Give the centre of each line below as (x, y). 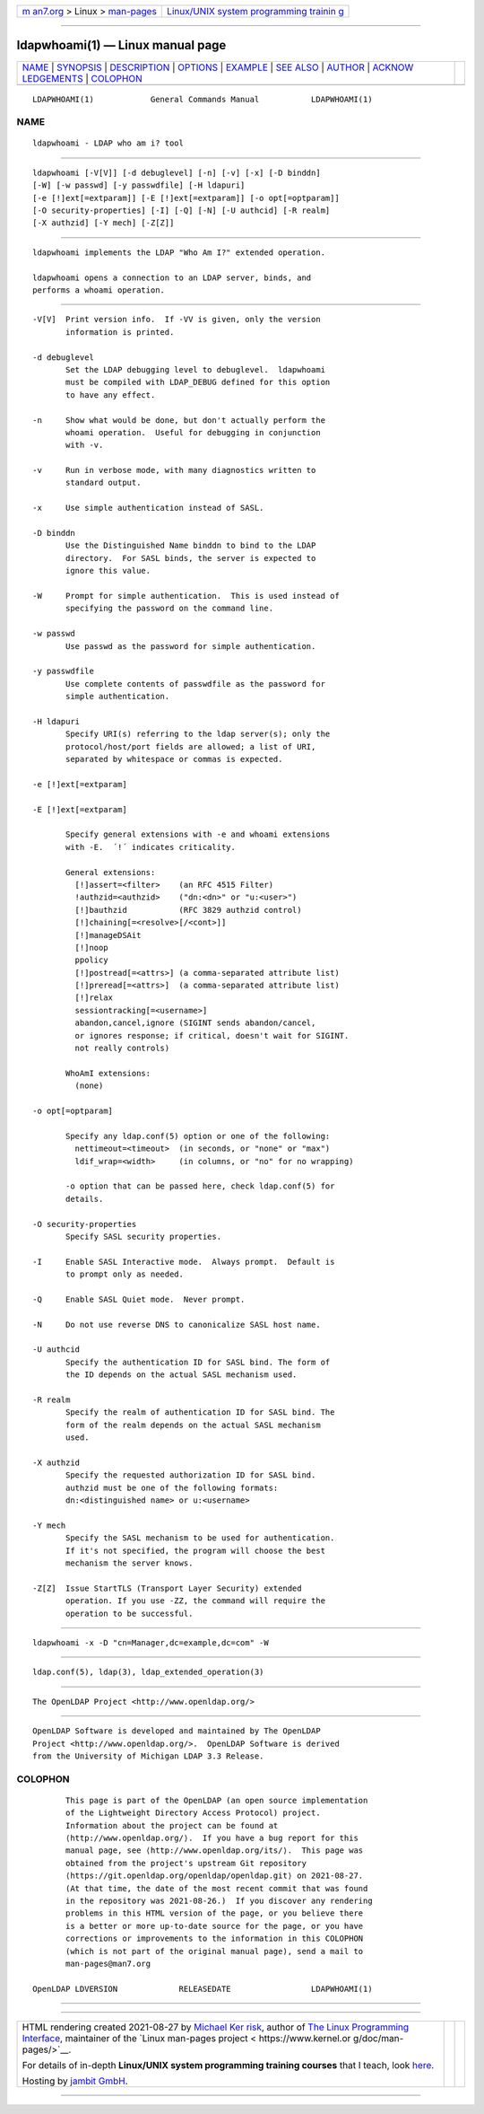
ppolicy (91, 960)
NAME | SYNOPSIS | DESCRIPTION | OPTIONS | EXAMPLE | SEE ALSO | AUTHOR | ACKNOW (218, 67)
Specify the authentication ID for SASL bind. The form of (198, 1362)
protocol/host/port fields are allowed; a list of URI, (191, 746)
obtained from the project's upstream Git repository (186, 1863)
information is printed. (120, 332)
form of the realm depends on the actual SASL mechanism (194, 1425)
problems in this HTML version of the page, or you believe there (215, 1913)
